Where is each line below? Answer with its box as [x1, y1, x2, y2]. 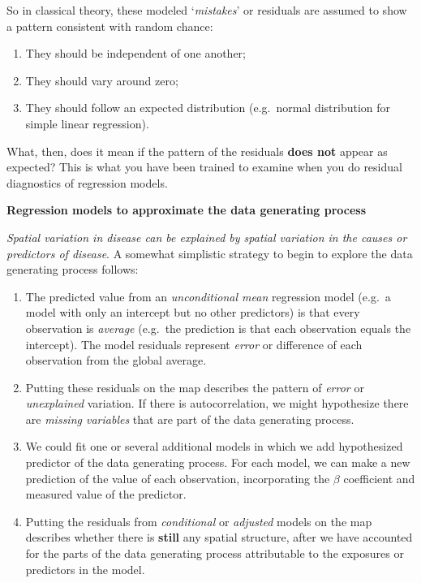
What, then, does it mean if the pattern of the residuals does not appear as [6, 142, 388, 159]
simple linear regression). [25, 114, 149, 132]
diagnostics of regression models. [6, 174, 168, 191]
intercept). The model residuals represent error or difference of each [25, 335, 363, 352]
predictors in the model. [25, 560, 145, 577]
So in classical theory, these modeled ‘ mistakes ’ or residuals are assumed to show [6, 2, 407, 18]
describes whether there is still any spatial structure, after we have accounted [25, 529, 413, 546]
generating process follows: [6, 261, 139, 278]
